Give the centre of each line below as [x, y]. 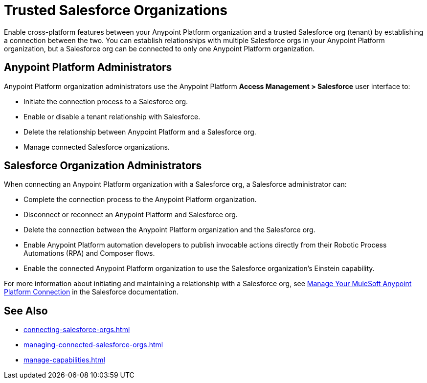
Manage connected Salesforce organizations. [97, 147]
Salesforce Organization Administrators [103, 166]
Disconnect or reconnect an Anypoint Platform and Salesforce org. [131, 215]
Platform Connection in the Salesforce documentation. [91, 292]
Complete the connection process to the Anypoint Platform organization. [140, 200]
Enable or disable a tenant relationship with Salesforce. [112, 116]
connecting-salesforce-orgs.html [77, 330]
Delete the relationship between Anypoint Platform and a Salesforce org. [140, 132]
